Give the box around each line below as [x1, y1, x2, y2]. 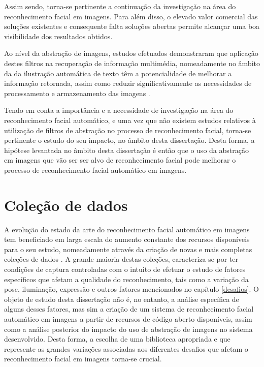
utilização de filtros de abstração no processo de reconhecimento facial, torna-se [4, 125, 251, 135]
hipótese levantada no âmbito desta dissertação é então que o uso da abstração [4, 144, 249, 155]
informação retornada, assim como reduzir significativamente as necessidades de [4, 78, 252, 88]
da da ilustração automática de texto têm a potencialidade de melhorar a [4, 68, 232, 78]
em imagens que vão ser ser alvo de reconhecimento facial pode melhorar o [4, 155, 236, 165]
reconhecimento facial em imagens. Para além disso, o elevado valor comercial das [4, 11, 258, 21]
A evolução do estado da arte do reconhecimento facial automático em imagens [4, 224, 250, 234]
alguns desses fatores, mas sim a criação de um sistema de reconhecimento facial [4, 303, 254, 314]
